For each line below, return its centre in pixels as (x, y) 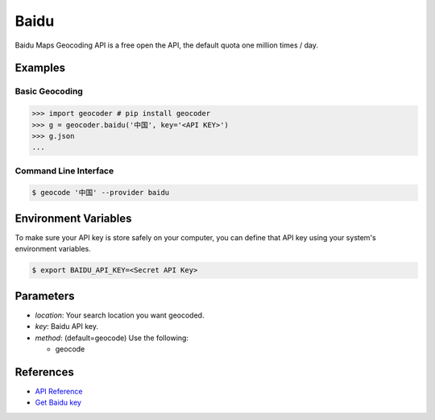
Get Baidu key (58, 402)
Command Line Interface (64, 171)
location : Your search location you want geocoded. (120, 315)
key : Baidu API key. (67, 326)
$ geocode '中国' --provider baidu (101, 193)
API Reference (59, 391)
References (44, 372)
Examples (40, 68)
